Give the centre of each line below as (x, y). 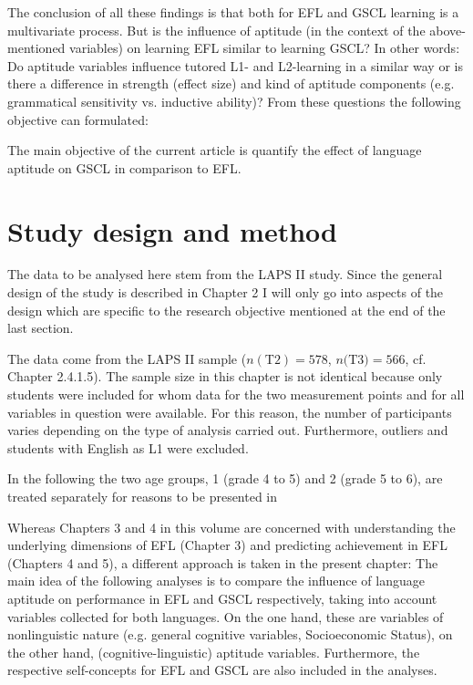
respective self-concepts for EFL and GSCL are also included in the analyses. (222, 670)
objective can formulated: (78, 119)
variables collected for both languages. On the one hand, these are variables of (226, 616)
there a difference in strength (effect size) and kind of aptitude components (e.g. (231, 83)
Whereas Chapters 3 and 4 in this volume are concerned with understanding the (231, 527)
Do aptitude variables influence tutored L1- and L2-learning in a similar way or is (235, 65)
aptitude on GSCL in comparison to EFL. (124, 167)
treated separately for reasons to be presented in (143, 496)
